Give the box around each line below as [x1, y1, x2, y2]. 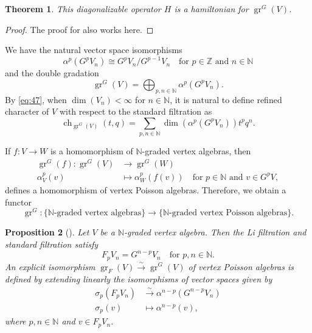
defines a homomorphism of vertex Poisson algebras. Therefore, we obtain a [5, 184, 286, 196]
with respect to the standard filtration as [59, 105, 212, 118]
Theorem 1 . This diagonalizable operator [5, 2, 161, 15]
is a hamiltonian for [174, 2, 249, 15]
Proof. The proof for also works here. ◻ [5, 23, 154, 35]
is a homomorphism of [50, 145, 133, 157]
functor [5, 195, 32, 208]
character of [5, 105, 49, 118]
